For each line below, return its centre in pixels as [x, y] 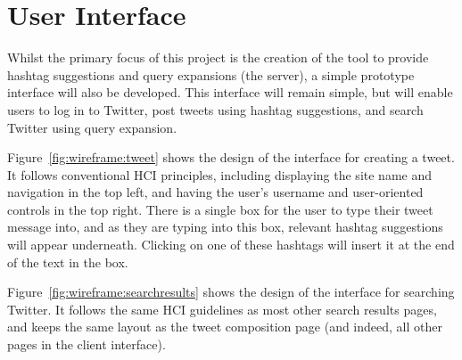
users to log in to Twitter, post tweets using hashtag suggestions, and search [215, 109]
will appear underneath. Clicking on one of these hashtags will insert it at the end [231, 245]
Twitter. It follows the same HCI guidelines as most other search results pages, [222, 309]
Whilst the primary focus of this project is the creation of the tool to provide [218, 57]
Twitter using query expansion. [92, 127]
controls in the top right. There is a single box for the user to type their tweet [220, 209]
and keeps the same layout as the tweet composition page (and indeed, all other [225, 327]
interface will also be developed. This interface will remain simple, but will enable [230, 92]
